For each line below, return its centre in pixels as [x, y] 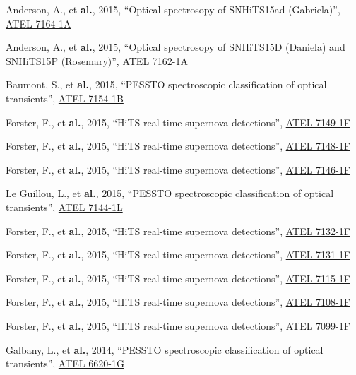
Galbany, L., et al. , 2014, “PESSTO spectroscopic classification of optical [165, 349]
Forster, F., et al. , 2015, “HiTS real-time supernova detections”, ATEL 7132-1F [178, 231]
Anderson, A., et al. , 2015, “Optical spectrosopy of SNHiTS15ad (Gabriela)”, [173, 9]
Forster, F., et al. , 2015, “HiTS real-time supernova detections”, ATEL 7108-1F [178, 302]
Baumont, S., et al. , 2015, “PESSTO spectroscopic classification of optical [166, 84]
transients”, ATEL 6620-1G [65, 363]
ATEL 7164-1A [38, 23]
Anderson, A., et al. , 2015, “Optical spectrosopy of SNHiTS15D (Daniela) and [176, 47]
